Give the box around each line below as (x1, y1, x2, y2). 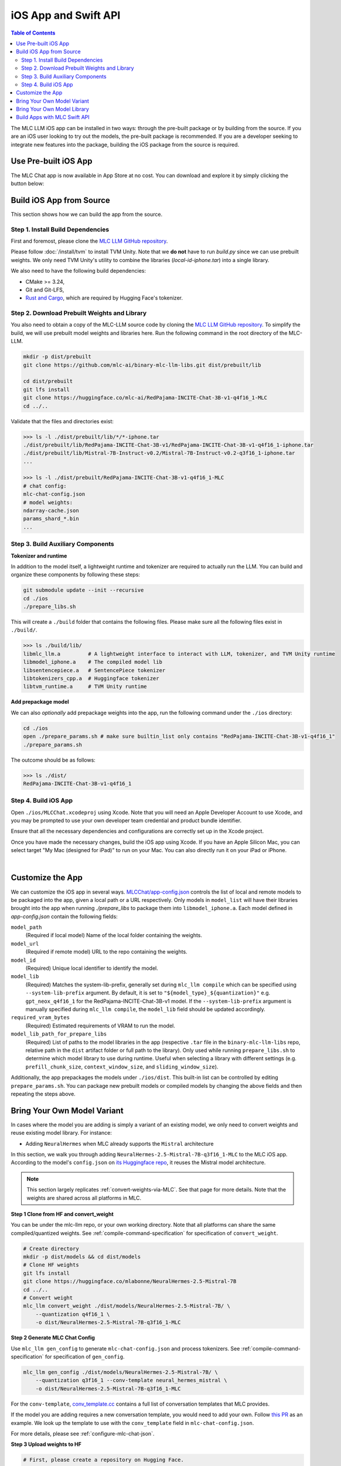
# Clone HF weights (23, 1261, 79, 1268)
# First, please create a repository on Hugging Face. (23, 1457, 184, 1463)
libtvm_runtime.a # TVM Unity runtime (23, 683, 147, 690)
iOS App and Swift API (11, 9, 121, 22)
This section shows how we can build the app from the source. (11, 211, 163, 218)
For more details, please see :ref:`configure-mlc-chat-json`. (11, 1430, 155, 1437)
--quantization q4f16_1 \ (35, 1311, 110, 1318)
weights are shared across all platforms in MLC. (26, 1194, 142, 1202)
